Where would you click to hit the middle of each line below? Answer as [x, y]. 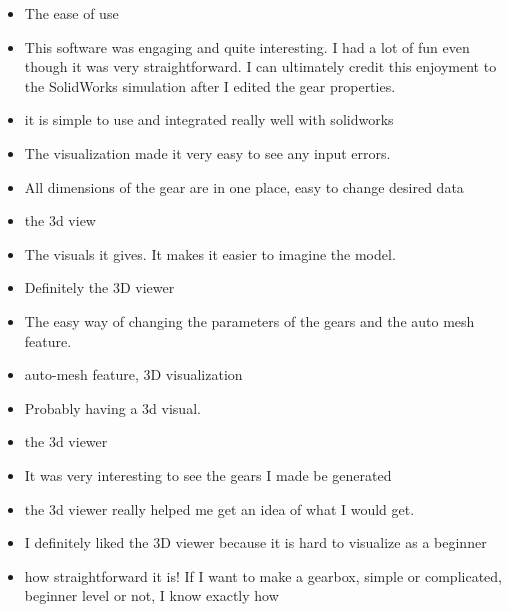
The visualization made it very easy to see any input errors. [207, 152]
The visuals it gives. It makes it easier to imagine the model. [210, 253]
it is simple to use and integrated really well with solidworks [209, 119]
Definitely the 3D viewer [99, 287]
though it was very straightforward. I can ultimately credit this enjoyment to [260, 66]
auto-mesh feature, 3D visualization [133, 374]
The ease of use [71, 13]
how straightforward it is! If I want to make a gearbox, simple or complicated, [263, 575]
